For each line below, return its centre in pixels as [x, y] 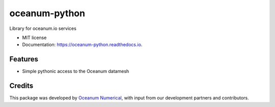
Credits [21, 86]
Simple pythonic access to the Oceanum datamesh [76, 72]
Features [24, 59]
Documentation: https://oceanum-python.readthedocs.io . [82, 45]
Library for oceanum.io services [43, 28]
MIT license [34, 38]
